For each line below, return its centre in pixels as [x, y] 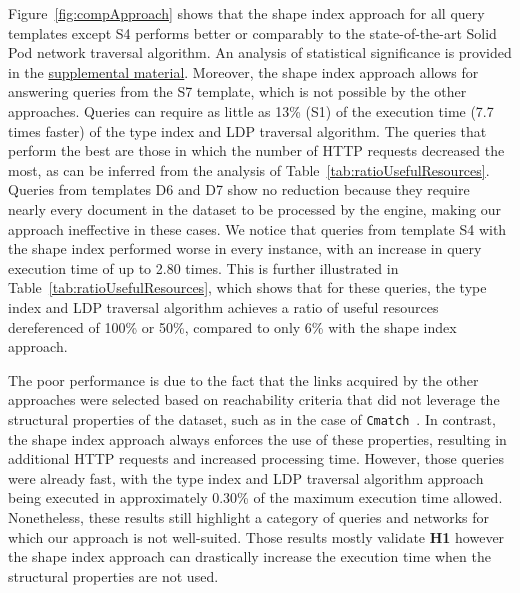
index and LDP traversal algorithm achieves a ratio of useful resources [223, 306]
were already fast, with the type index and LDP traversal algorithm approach [246, 477]
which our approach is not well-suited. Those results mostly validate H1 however [256, 536]
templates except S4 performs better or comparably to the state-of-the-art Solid [252, 32]
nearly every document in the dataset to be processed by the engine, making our [255, 208]
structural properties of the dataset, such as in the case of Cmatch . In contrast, [252, 418]
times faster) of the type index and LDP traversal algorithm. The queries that [247, 130]
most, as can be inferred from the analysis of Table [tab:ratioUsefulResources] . [249, 169]
